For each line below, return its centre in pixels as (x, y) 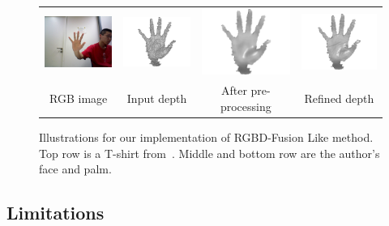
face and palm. (75, 169)
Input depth (157, 98)
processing (246, 106)
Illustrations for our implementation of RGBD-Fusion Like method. (206, 136)
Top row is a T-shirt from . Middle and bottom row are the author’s (209, 153)
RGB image (79, 98)
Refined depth (339, 98)
